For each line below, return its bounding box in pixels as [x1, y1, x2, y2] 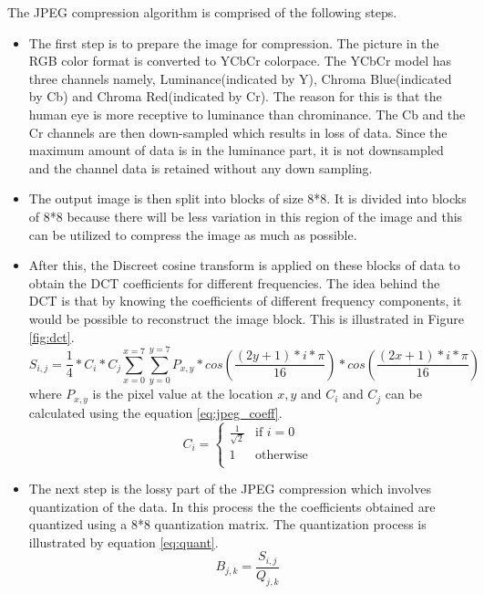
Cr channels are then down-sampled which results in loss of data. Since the [28, 122, 448, 141]
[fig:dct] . [28, 327, 75, 346]
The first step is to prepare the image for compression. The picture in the [28, 33, 439, 52]
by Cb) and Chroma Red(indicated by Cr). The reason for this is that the [28, 87, 442, 106]
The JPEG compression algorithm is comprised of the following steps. [7, 3, 397, 21]
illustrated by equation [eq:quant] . [28, 532, 219, 551]
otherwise [255, 448, 308, 462]
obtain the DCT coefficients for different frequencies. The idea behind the [28, 273, 440, 292]
